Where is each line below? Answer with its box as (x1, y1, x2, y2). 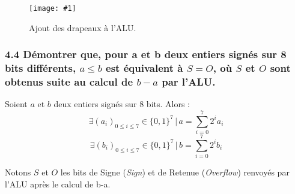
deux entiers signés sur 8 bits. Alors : (53, 98, 190, 110)
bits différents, (5, 60, 76, 75)
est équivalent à (106, 60, 183, 75)
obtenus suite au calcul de (5, 74, 133, 89)
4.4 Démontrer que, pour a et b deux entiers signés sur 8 (5, 47, 287, 62)
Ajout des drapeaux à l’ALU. (29, 21, 136, 34)
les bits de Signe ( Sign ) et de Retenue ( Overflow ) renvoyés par (60, 166, 290, 178)
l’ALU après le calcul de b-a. (5, 177, 111, 190)
